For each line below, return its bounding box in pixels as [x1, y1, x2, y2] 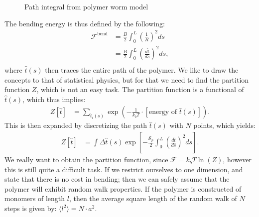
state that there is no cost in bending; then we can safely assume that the [4, 174, 230, 184]
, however [223, 154, 252, 165]
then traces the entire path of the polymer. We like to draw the [45, 65, 239, 75]
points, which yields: [193, 120, 256, 130]
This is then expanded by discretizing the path [4, 120, 147, 130]
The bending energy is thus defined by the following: [4, 18, 165, 28]
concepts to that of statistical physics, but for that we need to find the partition [4, 74, 249, 85]
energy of [148, 108, 177, 116]
